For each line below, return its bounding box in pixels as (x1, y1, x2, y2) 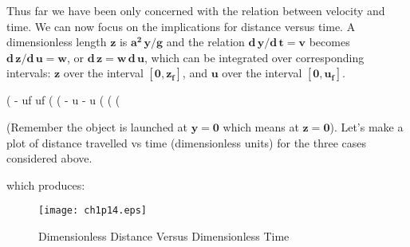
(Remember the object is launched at (6, 118, 188, 135)
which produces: (6, 176, 85, 193)
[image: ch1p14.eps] (38, 205, 148, 217)
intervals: (6, 65, 51, 81)
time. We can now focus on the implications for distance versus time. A (6, 18, 356, 34)
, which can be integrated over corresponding (144, 49, 365, 65)
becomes (309, 33, 350, 50)
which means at (223, 118, 299, 135)
